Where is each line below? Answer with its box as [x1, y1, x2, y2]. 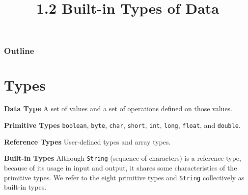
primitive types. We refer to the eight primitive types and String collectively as [4, 172, 245, 182]
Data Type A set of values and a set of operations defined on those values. [4, 103, 233, 114]
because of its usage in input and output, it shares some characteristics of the [4, 162, 237, 172]
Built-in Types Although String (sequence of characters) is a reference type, [4, 153, 241, 163]
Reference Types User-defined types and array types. [4, 136, 171, 146]
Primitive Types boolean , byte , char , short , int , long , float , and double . [4, 120, 241, 130]
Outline [4, 45, 34, 57]
